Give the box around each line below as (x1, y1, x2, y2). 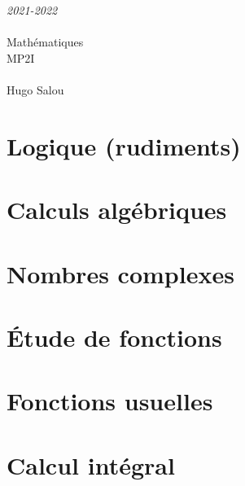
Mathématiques (7, 33, 84, 50)
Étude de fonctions (7, 320, 222, 353)
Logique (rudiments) (7, 129, 241, 162)
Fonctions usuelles (7, 384, 213, 418)
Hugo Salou (7, 81, 64, 98)
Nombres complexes (7, 256, 234, 290)
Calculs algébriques (7, 193, 227, 226)
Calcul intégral (7, 448, 175, 481)
